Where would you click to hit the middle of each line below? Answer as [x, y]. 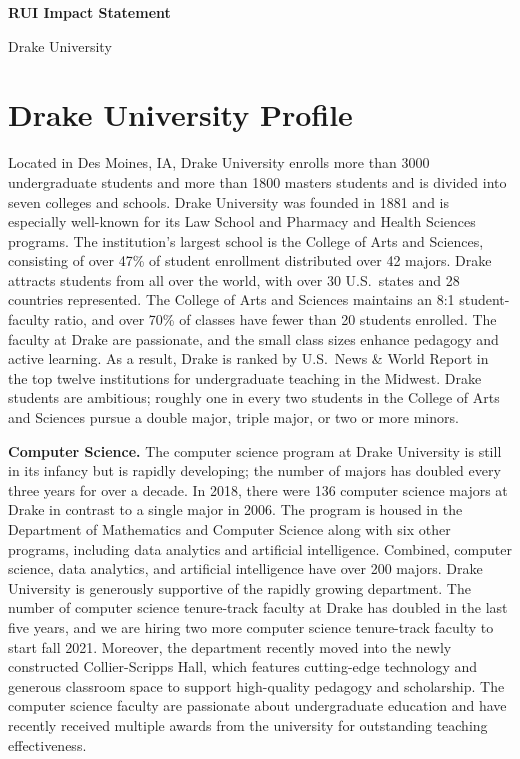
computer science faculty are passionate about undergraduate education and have [257, 705]
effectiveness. [47, 744]
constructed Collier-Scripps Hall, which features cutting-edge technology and [243, 666]
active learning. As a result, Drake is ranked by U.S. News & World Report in [248, 358]
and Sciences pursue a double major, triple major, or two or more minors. [233, 417]
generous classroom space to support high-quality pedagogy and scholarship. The [256, 685]
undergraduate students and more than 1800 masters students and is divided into [257, 181]
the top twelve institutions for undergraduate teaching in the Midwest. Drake [245, 377]
